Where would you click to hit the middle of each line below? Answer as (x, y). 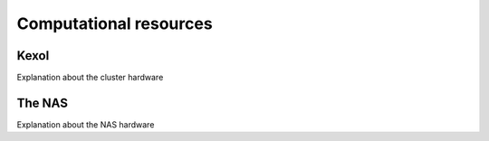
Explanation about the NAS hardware (86, 124)
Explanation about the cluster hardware (90, 78)
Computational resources (115, 23)
